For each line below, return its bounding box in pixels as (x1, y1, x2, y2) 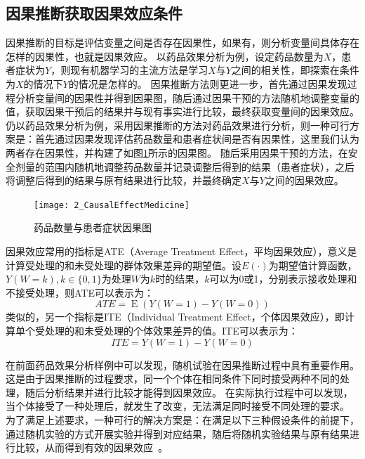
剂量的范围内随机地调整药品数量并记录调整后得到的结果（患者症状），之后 (15, 159, 354, 174)
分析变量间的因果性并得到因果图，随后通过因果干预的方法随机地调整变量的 (15, 90, 359, 105)
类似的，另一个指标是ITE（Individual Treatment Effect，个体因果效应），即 (6, 309, 345, 324)
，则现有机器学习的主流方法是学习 (51, 63, 208, 77)
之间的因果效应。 (265, 173, 344, 188)
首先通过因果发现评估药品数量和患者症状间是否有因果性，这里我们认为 (34, 131, 359, 146)
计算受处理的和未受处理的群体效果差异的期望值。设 (6, 257, 241, 272)
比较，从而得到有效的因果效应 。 (15, 440, 168, 455)
